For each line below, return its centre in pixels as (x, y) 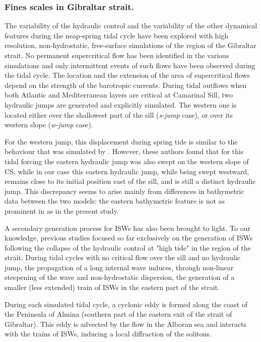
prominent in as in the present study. (62, 210)
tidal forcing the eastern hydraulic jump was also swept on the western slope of (127, 161)
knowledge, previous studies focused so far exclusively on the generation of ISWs (129, 238)
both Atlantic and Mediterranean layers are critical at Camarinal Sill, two (119, 95)
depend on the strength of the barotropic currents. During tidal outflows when (126, 85)
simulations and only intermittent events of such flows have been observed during (130, 65)
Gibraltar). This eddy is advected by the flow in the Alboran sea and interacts (126, 324)
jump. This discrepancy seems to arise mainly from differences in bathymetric (124, 191)
